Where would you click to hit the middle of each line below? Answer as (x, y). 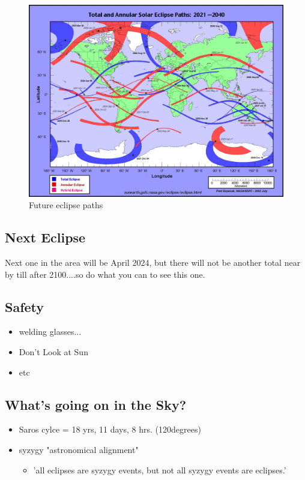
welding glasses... (50, 331)
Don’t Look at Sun (53, 352)
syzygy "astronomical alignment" (79, 450)
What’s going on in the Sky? (96, 404)
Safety (25, 306)
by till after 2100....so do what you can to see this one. (105, 274)
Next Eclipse (45, 237)
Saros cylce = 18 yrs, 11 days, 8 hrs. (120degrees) (110, 429)
